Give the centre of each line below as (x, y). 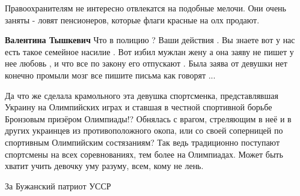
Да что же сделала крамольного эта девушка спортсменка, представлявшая (142, 95)
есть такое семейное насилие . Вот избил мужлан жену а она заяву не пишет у (149, 51)
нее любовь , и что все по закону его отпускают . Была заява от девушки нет (146, 63)
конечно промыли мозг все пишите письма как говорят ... (110, 75)
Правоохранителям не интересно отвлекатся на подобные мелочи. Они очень (145, 8)
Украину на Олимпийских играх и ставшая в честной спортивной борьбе (139, 107)
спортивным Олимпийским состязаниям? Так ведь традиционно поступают (142, 142)
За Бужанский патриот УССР (58, 186)
